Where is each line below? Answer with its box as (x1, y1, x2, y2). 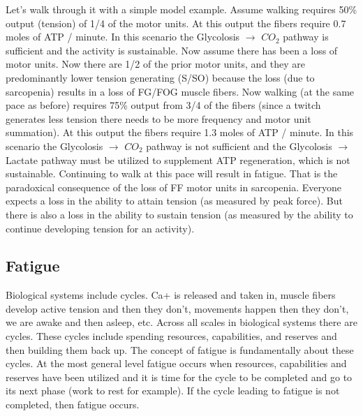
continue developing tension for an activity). (6, 221, 195, 235)
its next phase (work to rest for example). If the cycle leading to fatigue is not (6, 383, 340, 398)
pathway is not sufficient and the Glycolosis (146, 138, 332, 153)
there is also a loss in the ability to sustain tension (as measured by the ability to (6, 207, 353, 221)
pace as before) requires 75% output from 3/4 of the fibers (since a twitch (6, 98, 321, 112)
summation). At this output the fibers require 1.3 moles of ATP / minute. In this (6, 125, 354, 140)
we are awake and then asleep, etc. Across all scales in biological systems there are (6, 315, 357, 329)
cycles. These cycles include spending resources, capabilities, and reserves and (6, 329, 337, 343)
